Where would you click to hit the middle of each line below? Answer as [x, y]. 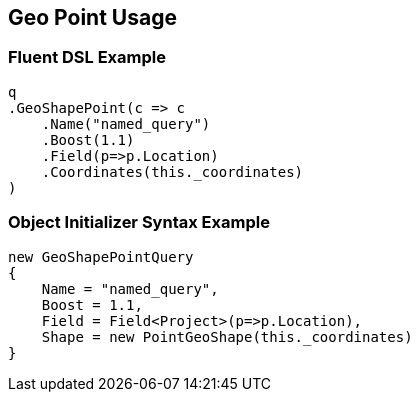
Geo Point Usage [92, 17]
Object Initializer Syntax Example [139, 222]
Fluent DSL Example [87, 57]
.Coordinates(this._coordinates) [172, 171]
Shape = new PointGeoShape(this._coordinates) [227, 336]
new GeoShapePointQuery [101, 256]
